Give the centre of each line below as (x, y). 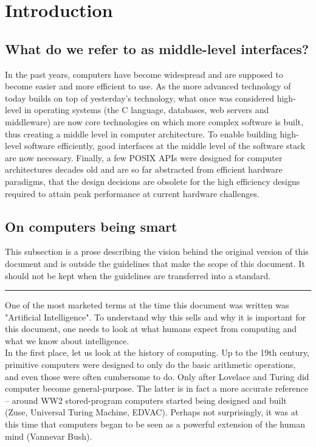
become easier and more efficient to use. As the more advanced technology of (148, 86)
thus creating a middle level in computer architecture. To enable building (141, 133)
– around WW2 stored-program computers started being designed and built (146, 400)
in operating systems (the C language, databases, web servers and (146, 110)
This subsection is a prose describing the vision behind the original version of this (157, 251)
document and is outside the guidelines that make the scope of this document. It (155, 263)
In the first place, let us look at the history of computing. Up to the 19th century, (157, 352)
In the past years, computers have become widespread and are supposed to (144, 74)
